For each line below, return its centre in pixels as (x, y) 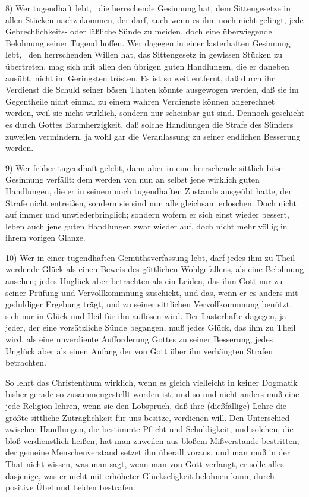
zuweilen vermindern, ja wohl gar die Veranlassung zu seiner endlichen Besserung (153, 136)
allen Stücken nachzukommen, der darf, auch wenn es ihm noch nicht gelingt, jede (154, 19)
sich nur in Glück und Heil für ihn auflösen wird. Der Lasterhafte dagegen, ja (146, 315)
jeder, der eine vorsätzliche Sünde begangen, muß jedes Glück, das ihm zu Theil (151, 327)
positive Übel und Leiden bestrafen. (70, 487)
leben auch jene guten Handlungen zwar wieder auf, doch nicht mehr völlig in (146, 226)
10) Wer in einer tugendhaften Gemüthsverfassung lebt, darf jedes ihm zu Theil (150, 257)
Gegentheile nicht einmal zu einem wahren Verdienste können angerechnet (140, 101)
